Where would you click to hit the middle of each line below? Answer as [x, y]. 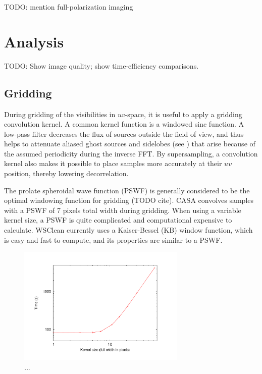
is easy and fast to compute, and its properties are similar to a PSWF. [113, 239]
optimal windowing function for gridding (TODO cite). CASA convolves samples [129, 200]
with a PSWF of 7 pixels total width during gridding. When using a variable [123, 210]
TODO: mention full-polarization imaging [69, 7]
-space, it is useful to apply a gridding [184, 114]
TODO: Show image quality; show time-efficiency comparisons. [101, 65]
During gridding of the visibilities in [60, 114]
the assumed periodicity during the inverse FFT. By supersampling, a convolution [131, 153]
